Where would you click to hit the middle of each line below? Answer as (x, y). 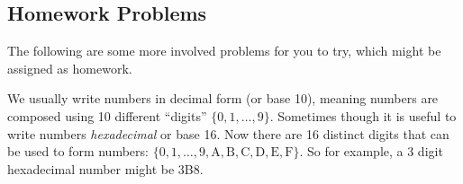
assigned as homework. (70, 68)
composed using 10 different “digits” (107, 115)
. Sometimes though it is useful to (363, 115)
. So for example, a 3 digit (371, 151)
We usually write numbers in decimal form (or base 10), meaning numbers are (223, 98)
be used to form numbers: (78, 151)
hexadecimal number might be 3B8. (105, 168)
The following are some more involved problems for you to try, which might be (224, 51)
